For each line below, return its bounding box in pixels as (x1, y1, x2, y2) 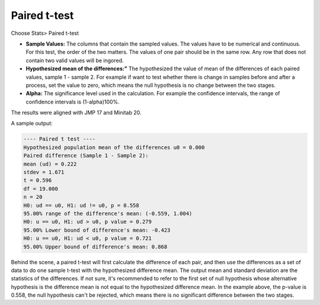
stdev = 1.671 (23, 169, 65, 176)
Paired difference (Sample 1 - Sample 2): (23, 152, 149, 159)
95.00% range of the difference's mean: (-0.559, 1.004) (23, 210, 193, 217)
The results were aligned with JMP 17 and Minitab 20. (11, 109, 142, 116)
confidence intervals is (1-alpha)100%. (25, 98, 120, 105)
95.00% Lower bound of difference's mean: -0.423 (23, 226, 171, 233)
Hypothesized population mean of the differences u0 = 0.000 (23, 144, 205, 151)
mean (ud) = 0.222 (23, 160, 77, 167)
